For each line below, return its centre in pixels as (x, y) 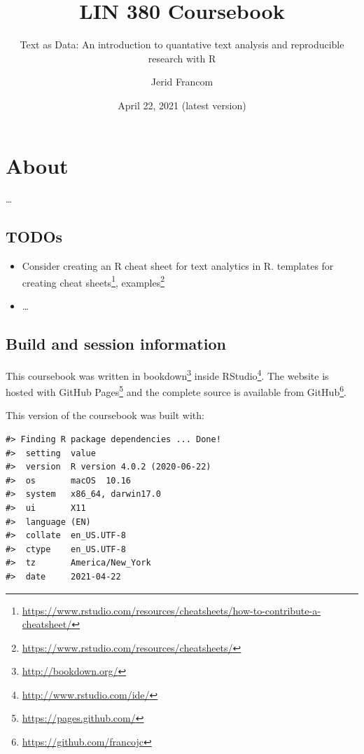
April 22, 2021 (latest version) (182, 105)
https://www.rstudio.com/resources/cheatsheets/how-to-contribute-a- (171, 610)
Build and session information (116, 344)
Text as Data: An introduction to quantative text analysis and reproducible (182, 44)
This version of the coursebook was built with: (105, 415)
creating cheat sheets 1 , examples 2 (93, 281)
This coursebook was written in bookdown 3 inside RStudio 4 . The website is (167, 374)
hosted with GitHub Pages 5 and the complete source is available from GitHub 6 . (176, 391)
